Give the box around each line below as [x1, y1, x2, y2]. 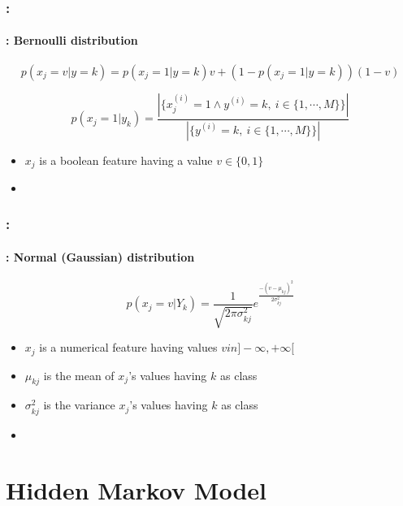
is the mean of [43, 366, 115, 383]
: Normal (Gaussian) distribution [6, 249, 195, 265]
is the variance [43, 396, 115, 413]
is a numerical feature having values [39, 339, 218, 356]
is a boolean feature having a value [39, 151, 213, 168]
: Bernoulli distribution [6, 32, 138, 49]
